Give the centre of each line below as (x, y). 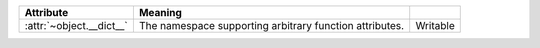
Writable (435, 25)
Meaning (160, 12)
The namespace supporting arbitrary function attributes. (271, 25)
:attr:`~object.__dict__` (76, 25)
